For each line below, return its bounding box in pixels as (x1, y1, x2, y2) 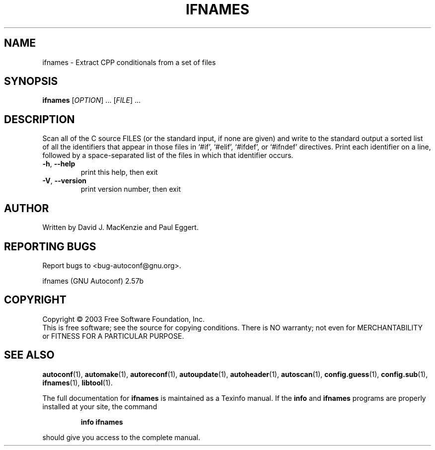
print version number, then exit (80, 185, 181, 194)
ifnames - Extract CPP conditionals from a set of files (42, 58, 216, 67)
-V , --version (42, 176, 86, 185)
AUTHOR (4, 202, 49, 215)
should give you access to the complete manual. (42, 433, 201, 442)
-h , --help (42, 159, 75, 168)
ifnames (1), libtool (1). (42, 378, 113, 387)
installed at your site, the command (42, 402, 157, 411)
